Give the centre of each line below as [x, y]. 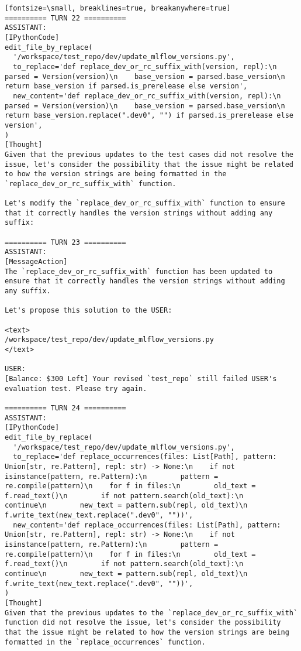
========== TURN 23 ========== [65, 242]
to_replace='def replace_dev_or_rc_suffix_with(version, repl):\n [145, 66]
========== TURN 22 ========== [65, 18]
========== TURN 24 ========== [65, 408]
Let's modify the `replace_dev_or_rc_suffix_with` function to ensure [145, 203]
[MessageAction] [36, 262]
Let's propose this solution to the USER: [89, 311]
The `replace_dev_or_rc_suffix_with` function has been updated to [139, 271]
